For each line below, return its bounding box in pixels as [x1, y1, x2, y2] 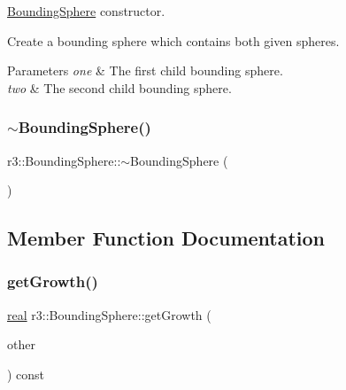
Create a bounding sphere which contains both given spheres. [7, 31, 340, 50]
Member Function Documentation [7, 224, 326, 252]
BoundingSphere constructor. [7, 2, 165, 19]
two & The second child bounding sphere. [7, 78, 232, 97]
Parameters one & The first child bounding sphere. [7, 61, 283, 80]
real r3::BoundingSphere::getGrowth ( [7, 305, 211, 324]
